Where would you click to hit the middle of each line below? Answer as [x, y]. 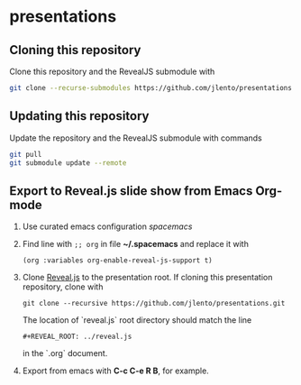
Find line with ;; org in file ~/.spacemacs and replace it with [136, 244]
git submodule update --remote [68, 163]
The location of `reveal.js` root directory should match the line [137, 320]
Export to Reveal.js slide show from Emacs [131, 191]
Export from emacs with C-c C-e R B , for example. [115, 371]
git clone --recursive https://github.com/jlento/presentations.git [154, 304]
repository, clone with [63, 287]
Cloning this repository [75, 50]
